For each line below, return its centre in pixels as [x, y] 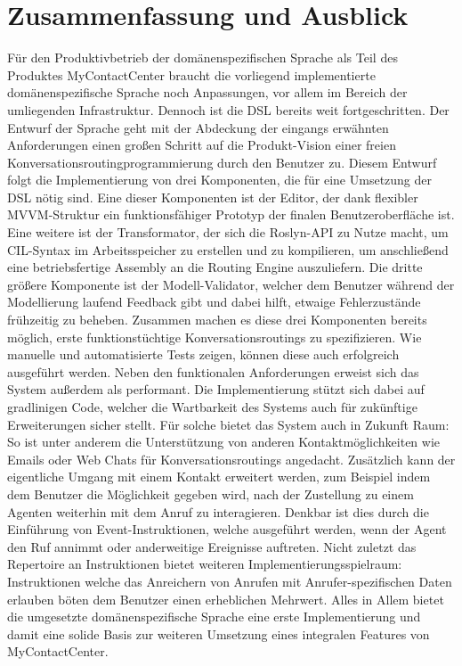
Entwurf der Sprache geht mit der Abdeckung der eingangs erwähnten [198, 127]
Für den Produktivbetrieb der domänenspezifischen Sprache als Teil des [203, 58]
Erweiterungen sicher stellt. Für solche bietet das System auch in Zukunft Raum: [228, 424]
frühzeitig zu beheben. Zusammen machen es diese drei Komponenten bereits [217, 320]
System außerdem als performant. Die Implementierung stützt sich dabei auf [216, 389]
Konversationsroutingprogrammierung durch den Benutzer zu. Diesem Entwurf [222, 162]
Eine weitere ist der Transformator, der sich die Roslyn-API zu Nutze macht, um [228, 232]
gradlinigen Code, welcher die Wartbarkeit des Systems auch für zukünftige [212, 407]
